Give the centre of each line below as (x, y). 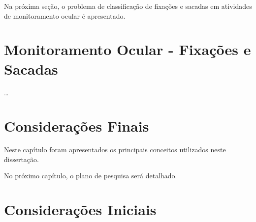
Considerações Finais (77, 126)
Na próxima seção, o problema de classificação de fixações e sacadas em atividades (128, 6)
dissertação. (21, 159)
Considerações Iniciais (80, 209)
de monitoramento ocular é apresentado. (65, 15)
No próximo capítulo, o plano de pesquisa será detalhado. (91, 176)
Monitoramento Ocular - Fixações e (128, 49)
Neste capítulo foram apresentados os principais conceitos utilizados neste (115, 150)
